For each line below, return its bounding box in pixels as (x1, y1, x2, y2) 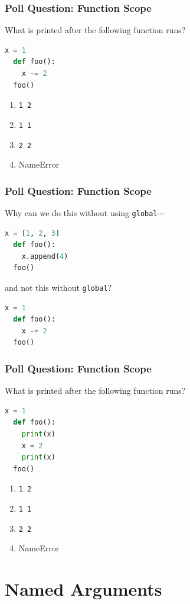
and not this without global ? (5, 281, 112, 293)
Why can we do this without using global (5, 206, 158, 219)
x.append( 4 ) (21, 252, 68, 261)
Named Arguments (5, 577, 162, 601)
